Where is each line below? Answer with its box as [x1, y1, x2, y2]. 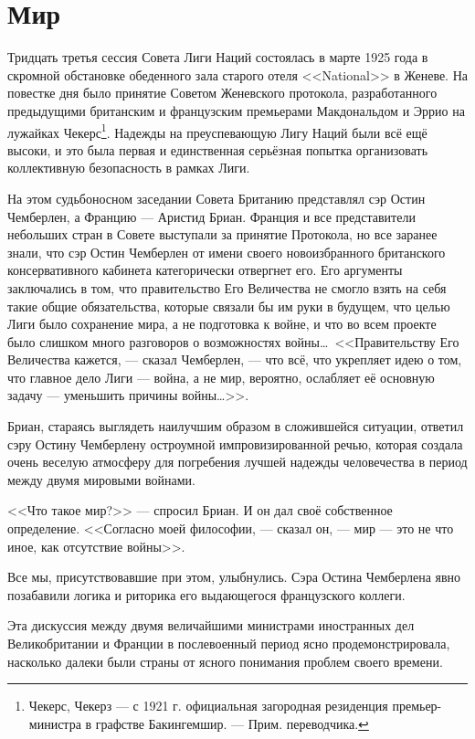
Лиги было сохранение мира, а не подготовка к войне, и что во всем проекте [7, 314, 437, 333]
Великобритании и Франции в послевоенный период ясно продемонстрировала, [7, 634, 450, 652]
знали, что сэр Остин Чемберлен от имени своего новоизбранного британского [7, 242, 446, 261]
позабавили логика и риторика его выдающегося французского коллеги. [7, 585, 406, 604]
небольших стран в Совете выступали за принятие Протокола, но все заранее [7, 225, 438, 244]
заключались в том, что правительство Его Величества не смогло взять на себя [7, 278, 447, 297]
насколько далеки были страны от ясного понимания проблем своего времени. [7, 651, 443, 670]
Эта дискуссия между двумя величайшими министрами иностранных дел [7, 616, 415, 635]
